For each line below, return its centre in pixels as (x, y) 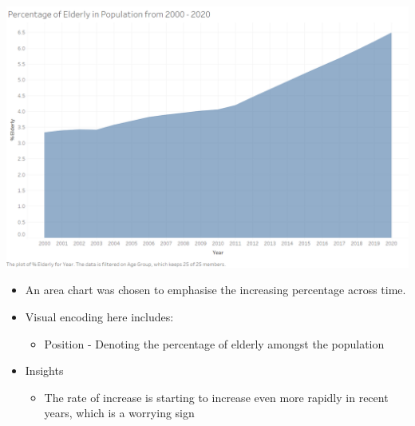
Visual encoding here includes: (99, 317)
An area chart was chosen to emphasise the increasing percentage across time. (215, 290)
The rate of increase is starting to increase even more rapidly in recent (216, 397)
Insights (44, 370)
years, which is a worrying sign (119, 413)
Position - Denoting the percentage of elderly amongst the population (214, 343)
